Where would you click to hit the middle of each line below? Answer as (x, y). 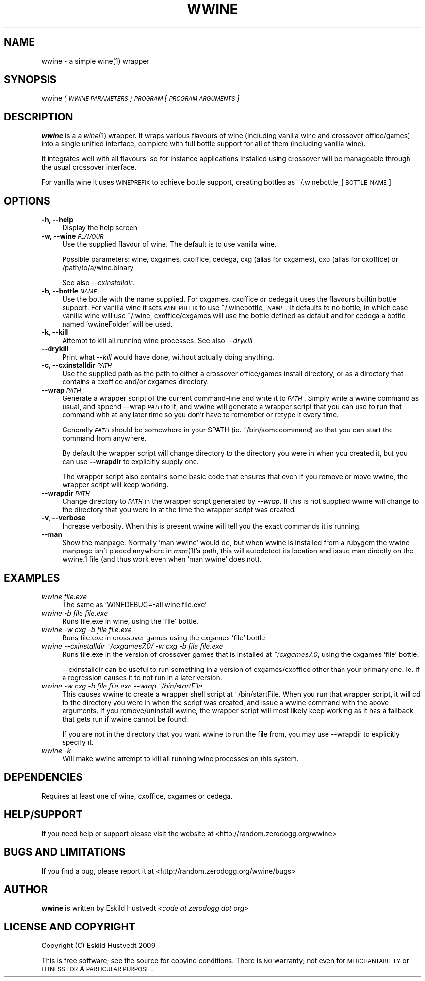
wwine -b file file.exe (75, 613)
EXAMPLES (32, 578)
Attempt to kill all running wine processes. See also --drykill (157, 341)
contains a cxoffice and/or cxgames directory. (136, 382)
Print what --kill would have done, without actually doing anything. (168, 357)
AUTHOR (26, 889)
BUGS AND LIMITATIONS (65, 852)
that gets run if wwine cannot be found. (125, 719)
